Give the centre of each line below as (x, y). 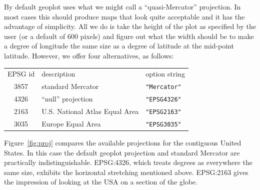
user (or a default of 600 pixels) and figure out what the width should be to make (129, 36)
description (58, 74)
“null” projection (67, 99)
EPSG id (21, 74)
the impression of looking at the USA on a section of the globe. (101, 182)
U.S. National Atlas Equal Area (90, 111)
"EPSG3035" (163, 124)
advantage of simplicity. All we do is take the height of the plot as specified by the (130, 26)
